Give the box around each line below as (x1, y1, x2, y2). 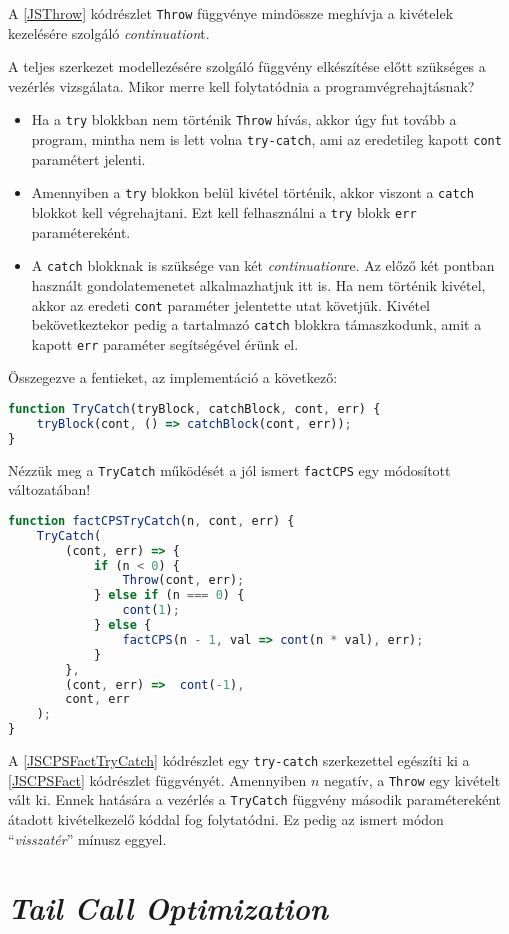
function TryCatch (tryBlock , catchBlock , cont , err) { (8, 402, 381, 417)
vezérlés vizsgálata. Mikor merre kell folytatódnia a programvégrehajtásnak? (8, 75, 475, 96)
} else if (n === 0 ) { (93, 588, 245, 603)
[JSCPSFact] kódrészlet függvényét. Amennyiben (8, 769, 307, 790)
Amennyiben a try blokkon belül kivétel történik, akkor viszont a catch (31, 182, 474, 203)
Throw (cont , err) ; (122, 573, 245, 588)
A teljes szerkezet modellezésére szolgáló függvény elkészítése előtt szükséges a (8, 56, 486, 77)
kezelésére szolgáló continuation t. (8, 22, 210, 43)
